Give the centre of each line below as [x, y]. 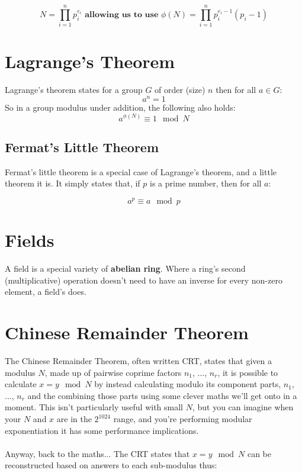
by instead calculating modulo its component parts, [188, 384]
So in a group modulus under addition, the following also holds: [120, 107]
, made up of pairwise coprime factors [113, 372]
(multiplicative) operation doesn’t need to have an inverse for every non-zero [144, 280]
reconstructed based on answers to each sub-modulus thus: [111, 465]
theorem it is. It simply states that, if [73, 183]
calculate [21, 384]
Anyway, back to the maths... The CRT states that [97, 453]
